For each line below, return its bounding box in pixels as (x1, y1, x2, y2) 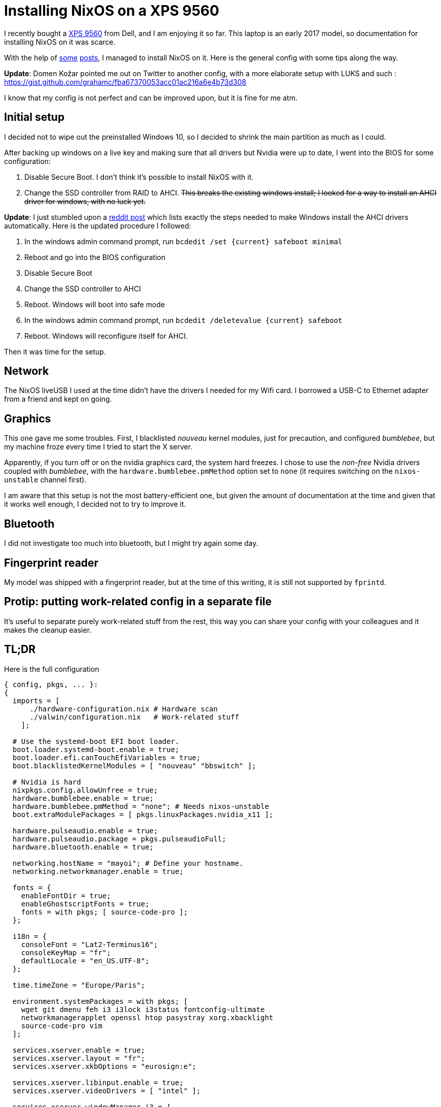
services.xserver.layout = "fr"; (12, 1054, 145, 1062)
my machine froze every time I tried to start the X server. (4, 442, 193, 451)
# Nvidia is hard (12, 777, 81, 786)
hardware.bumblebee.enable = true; (12, 794, 154, 802)
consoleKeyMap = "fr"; (21, 948, 111, 957)
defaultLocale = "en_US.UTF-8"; (21, 956, 150, 965)
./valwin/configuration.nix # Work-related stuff (29, 712, 239, 721)
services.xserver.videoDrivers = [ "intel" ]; (12, 1086, 201, 1095)
